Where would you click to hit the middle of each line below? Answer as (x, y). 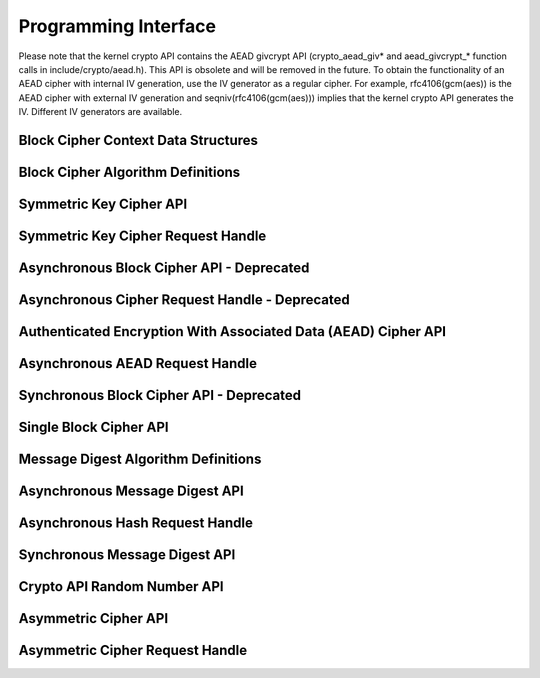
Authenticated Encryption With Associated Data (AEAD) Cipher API (232, 331)
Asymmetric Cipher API (93, 618)
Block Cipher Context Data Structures (138, 140)
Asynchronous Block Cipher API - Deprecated (164, 267)
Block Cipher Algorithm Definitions (129, 171)
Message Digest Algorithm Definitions (140, 459)
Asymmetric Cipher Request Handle (133, 650)
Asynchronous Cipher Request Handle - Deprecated (184, 299)
